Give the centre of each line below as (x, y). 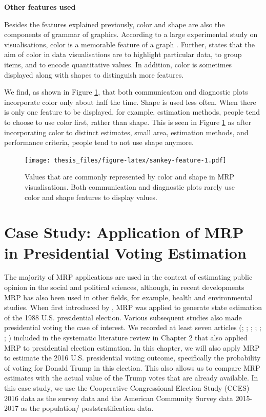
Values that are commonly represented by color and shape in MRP (130, 177)
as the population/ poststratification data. (87, 408)
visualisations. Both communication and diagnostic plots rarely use (130, 186)
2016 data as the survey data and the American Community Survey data (119, 398)
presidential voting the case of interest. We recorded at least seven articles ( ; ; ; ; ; (133, 327)
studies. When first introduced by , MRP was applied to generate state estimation (133, 307)
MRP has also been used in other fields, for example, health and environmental (129, 297)
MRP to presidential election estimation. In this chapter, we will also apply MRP (132, 347)
